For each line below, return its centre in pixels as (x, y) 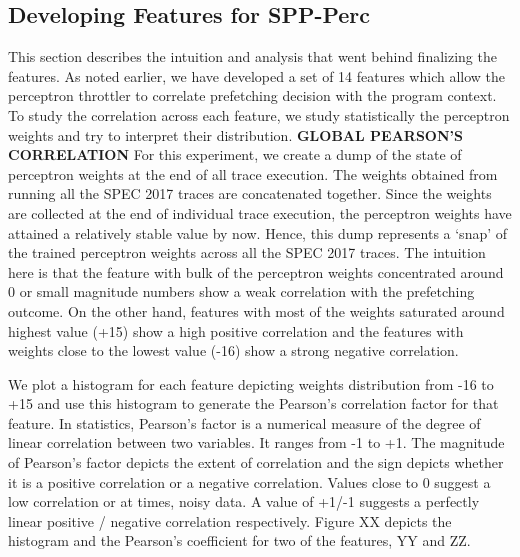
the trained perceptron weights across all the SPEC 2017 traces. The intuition (247, 252)
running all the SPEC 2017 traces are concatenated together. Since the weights (250, 193)
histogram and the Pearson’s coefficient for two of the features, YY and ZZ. (239, 540)
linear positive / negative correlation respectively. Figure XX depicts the (230, 520)
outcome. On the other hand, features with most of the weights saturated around (256, 310)
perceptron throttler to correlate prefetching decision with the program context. (252, 95)
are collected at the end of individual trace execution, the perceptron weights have (260, 212)
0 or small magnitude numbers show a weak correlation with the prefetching (241, 291)
